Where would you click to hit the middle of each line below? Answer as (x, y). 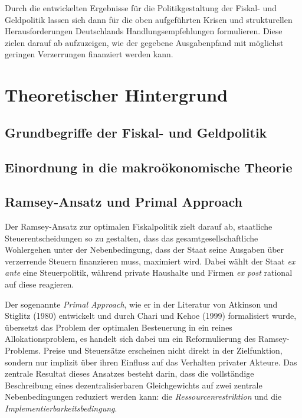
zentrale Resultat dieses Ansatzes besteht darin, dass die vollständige (129, 373)
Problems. (23, 350)
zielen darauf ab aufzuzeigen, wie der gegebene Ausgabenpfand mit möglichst (144, 42)
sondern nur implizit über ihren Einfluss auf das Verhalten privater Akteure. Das (151, 362)
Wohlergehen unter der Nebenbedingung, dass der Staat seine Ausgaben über (145, 249)
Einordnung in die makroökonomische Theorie (149, 167)
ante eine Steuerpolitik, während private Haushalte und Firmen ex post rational (149, 272)
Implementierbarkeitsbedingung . (61, 408)
